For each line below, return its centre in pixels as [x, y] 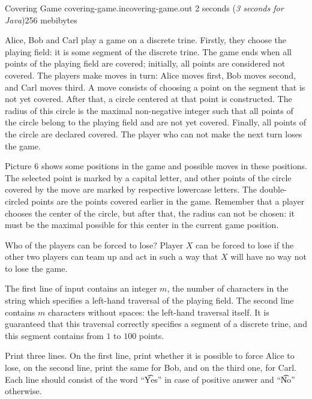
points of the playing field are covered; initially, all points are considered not [145, 63]
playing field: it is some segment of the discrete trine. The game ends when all [148, 51]
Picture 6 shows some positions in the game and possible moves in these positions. [156, 166]
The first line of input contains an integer [81, 288]
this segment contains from [54, 335]
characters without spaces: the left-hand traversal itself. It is [158, 312]
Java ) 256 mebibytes [41, 19]
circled [17, 201]
